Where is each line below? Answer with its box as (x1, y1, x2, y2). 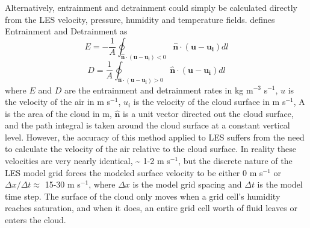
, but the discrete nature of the (178, 154, 293, 167)
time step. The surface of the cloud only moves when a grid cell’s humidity (5, 189, 281, 202)
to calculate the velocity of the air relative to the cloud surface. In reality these (5, 142, 297, 155)
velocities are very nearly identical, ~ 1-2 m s (5, 154, 170, 167)
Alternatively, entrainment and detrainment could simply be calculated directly (5, 1, 297, 13)
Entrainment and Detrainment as (5, 25, 128, 37)
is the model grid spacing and (132, 178, 242, 191)
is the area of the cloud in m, (5, 107, 112, 119)
